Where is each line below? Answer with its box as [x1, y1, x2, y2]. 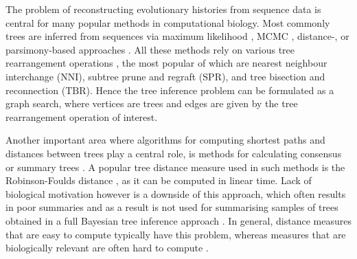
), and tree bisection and [221, 69, 325, 83]
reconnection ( [5, 82, 66, 97]
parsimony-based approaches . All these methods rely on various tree [5, 42, 295, 56]
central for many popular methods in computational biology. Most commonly [5, 15, 330, 30]
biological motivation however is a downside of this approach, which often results [5, 186, 346, 201]
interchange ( [5, 69, 61, 83]
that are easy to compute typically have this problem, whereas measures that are [5, 227, 346, 241]
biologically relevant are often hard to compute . [5, 240, 209, 255]
